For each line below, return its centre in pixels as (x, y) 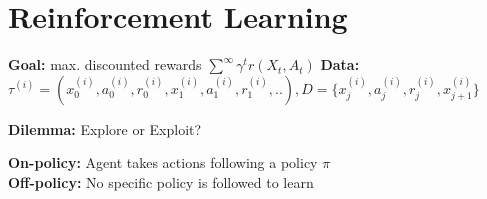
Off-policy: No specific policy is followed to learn (161, 181)
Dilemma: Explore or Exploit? (105, 128)
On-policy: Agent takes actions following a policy (163, 162)
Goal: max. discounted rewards (105, 64)
